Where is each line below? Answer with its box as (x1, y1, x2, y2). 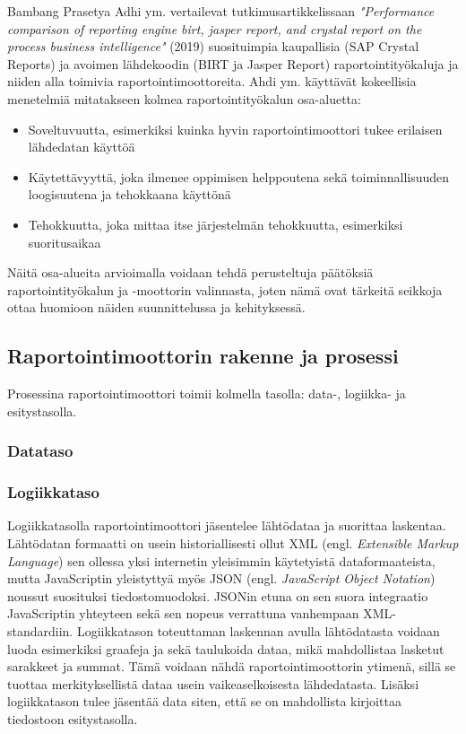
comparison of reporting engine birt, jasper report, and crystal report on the (7, 19, 422, 38)
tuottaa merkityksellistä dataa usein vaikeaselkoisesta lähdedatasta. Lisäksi (7, 674, 419, 693)
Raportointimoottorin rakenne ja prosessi (7, 342, 399, 370)
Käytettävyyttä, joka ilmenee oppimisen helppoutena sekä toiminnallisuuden (28, 167, 450, 186)
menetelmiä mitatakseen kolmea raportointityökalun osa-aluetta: (7, 89, 361, 108)
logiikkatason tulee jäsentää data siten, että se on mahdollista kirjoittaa (7, 692, 401, 711)
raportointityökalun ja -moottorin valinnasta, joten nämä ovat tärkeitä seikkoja (7, 280, 443, 299)
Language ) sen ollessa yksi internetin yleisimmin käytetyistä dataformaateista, (7, 551, 436, 570)
